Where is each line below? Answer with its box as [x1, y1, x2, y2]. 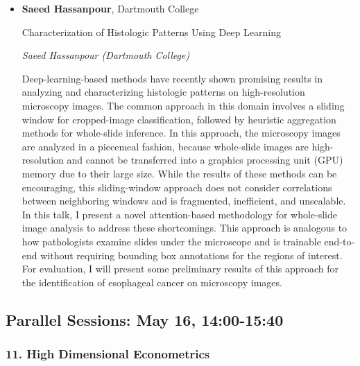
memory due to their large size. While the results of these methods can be [22, 166, 337, 180]
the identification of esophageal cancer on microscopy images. [22, 274, 282, 289]
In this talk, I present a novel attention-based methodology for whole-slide [22, 207, 338, 221]
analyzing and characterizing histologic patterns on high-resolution [22, 85, 305, 99]
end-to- [324, 234, 355, 248]
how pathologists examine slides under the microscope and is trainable [22, 234, 321, 248]
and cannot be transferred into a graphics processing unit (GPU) [67, 152, 343, 167]
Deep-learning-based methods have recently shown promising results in [22, 71, 323, 85]
